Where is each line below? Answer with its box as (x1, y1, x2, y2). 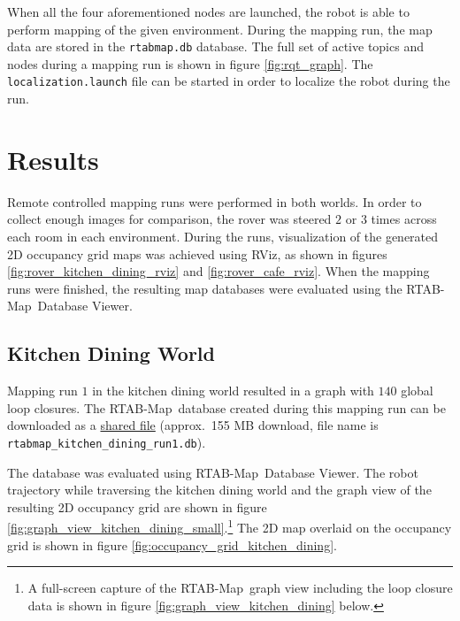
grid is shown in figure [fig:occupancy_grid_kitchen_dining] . (7, 535, 337, 554)
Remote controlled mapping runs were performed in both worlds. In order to (7, 192, 422, 211)
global (401, 381, 433, 400)
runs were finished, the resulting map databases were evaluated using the (7, 279, 402, 297)
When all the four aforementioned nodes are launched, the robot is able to (7, 3, 410, 20)
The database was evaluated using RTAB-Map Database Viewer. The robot (7, 463, 418, 481)
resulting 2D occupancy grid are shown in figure (7, 497, 267, 516)
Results (7, 141, 99, 177)
